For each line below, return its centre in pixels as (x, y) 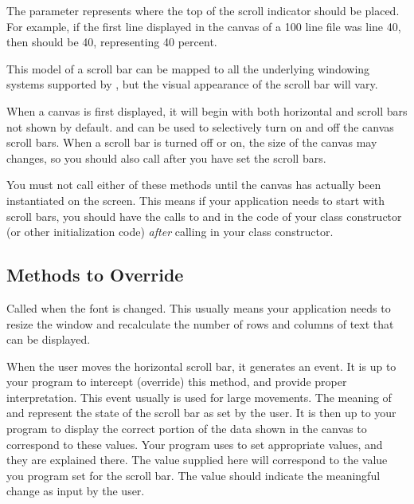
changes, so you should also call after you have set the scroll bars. (166, 157)
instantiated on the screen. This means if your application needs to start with (196, 200)
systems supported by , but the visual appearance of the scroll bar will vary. (192, 84)
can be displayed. (49, 339)
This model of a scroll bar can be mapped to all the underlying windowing (188, 68)
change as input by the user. (76, 491)
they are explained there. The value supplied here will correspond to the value (197, 460)
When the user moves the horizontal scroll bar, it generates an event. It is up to (201, 366)
